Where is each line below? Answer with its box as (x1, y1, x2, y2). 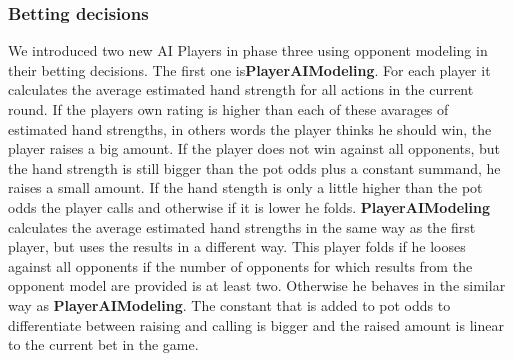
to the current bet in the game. (8, 334, 199, 355)
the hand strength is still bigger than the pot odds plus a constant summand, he (8, 157, 501, 178)
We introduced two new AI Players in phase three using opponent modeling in (8, 40, 488, 61)
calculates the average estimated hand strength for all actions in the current (8, 79, 474, 100)
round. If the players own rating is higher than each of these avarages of (8, 99, 449, 119)
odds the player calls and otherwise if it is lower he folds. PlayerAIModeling (8, 196, 491, 217)
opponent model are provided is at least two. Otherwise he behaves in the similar (8, 275, 506, 296)
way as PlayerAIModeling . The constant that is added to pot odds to (8, 294, 451, 315)
